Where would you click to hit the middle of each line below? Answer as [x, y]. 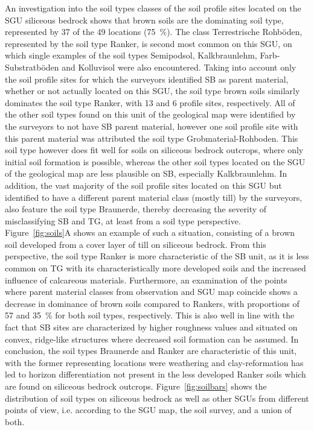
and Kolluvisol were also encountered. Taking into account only [179, 67]
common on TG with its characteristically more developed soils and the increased [155, 268]
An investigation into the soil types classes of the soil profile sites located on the [153, 8]
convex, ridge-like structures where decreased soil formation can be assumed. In [152, 339]
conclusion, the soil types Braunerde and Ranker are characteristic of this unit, [151, 351]
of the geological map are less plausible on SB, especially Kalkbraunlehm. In [146, 173]
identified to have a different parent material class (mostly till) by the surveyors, [154, 197]
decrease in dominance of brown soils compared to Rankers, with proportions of [152, 303]
